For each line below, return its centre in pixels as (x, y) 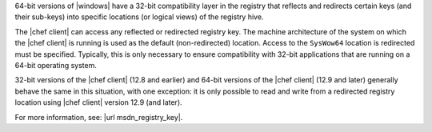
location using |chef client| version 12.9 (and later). (99, 102)
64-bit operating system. (56, 65)
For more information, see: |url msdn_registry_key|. (99, 117)
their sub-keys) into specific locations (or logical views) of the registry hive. (139, 17)
